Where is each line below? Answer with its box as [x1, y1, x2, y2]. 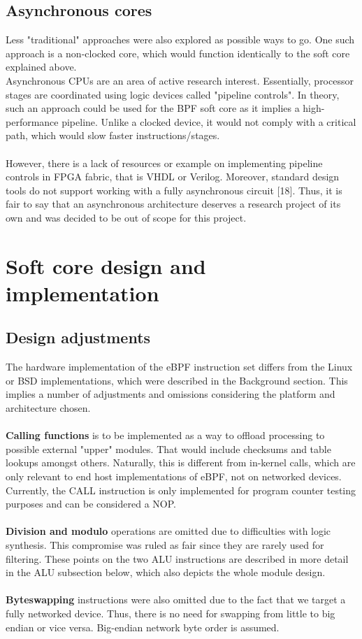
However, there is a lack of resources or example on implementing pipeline [6, 155, 323, 170]
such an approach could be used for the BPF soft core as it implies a [6, 101, 300, 115]
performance [6, 114, 59, 129]
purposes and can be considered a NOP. [6, 496, 176, 511]
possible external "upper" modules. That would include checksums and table [6, 441, 331, 456]
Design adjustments [6, 326, 151, 348]
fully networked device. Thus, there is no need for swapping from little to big [6, 605, 335, 620]
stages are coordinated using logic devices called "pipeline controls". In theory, [6, 87, 340, 101]
